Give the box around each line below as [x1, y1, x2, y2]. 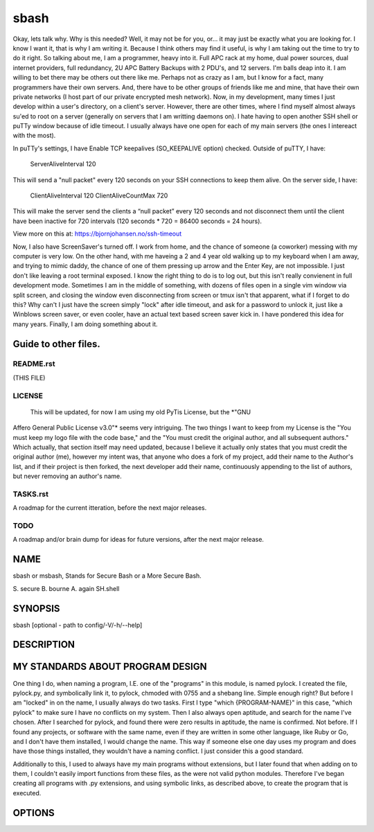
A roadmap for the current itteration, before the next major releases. [12, 504, 207, 512]
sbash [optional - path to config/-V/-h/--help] [12, 621, 143, 629]
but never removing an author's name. [12, 472, 122, 481]
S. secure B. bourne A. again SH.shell [12, 584, 120, 592]
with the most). [12, 132, 56, 140]
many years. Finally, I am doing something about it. [12, 319, 159, 328]
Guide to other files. [12, 338, 100, 350]
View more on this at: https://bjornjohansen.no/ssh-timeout [12, 229, 182, 238]
